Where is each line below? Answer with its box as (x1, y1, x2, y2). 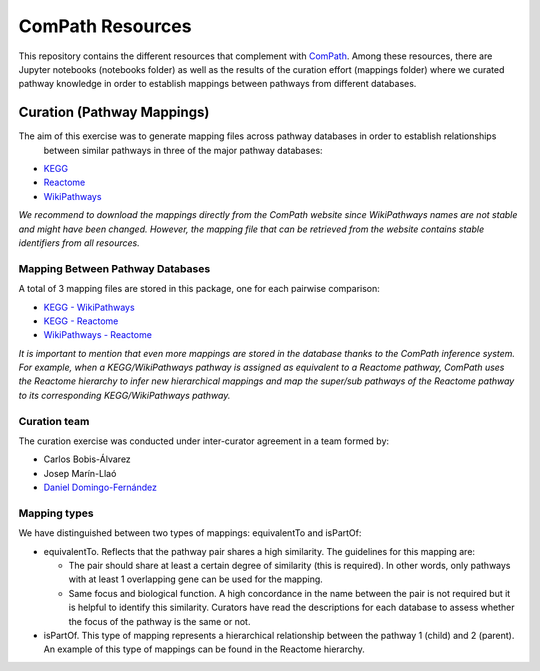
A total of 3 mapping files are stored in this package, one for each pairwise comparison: (18, 283, 380, 295)
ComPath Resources (18, 15, 192, 37)
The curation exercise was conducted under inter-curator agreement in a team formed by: (18, 435, 390, 447)
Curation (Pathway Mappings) (18, 104, 210, 121)
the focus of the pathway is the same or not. (68, 615, 251, 627)
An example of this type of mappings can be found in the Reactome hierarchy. (43, 643, 365, 655)
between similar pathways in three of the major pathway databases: (43, 144, 324, 156)
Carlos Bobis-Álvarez (43, 453, 132, 465)
